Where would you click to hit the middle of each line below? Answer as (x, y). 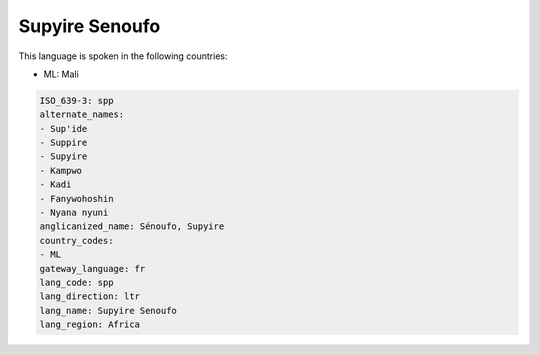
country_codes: (76, 240)
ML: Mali (61, 74)
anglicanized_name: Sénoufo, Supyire (132, 226)
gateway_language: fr (92, 268)
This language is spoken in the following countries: (123, 56)
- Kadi (55, 184)
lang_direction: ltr (89, 296)
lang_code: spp (76, 282)
